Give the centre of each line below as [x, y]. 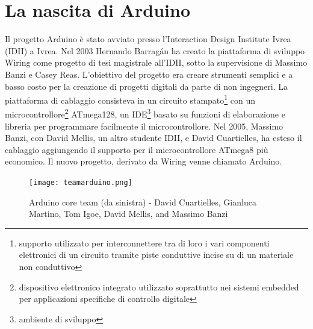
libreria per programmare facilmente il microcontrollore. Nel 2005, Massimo [144, 126]
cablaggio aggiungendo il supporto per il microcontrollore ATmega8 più [137, 149]
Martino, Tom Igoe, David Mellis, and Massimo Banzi [129, 214]
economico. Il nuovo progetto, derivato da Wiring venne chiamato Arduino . [144, 161]
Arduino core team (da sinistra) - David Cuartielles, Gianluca [143, 202]
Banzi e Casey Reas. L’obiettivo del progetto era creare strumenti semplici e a [149, 74]
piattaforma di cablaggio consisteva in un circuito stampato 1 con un [130, 99]
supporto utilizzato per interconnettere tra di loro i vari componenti [144, 243]
